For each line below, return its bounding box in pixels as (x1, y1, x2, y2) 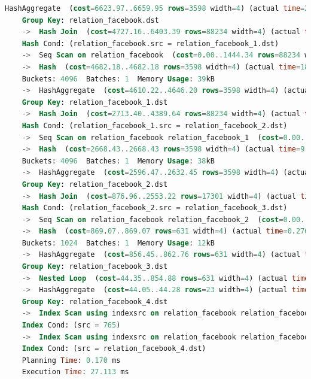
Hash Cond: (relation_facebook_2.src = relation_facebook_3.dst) (22, 204, 288, 213)
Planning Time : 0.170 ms (22, 356, 121, 365)
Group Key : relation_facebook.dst (22, 16, 159, 25)
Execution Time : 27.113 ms (22, 368, 129, 377)
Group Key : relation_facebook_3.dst (22, 262, 168, 271)
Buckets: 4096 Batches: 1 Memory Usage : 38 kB (22, 156, 215, 165)
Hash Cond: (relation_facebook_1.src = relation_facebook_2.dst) (22, 121, 288, 130)
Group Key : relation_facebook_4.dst (22, 297, 168, 306)
